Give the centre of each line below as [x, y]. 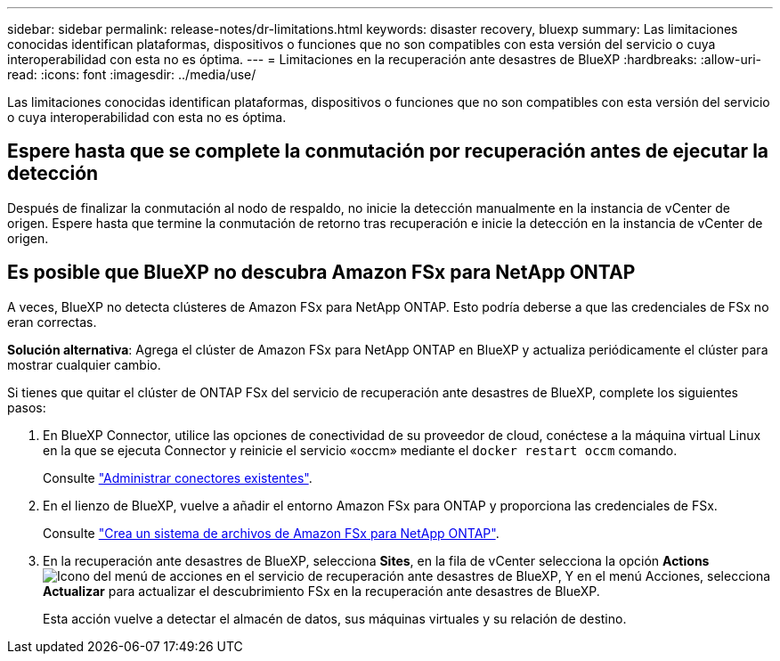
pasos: [27, 407]
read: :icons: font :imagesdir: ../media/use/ [132, 74]
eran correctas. [52, 322]
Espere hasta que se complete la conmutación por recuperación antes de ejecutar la [388, 151]
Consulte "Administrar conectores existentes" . [178, 477]
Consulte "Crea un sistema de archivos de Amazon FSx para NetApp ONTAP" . [271, 533]
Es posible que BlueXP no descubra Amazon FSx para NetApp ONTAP [321, 273]
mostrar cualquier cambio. [84, 364]
